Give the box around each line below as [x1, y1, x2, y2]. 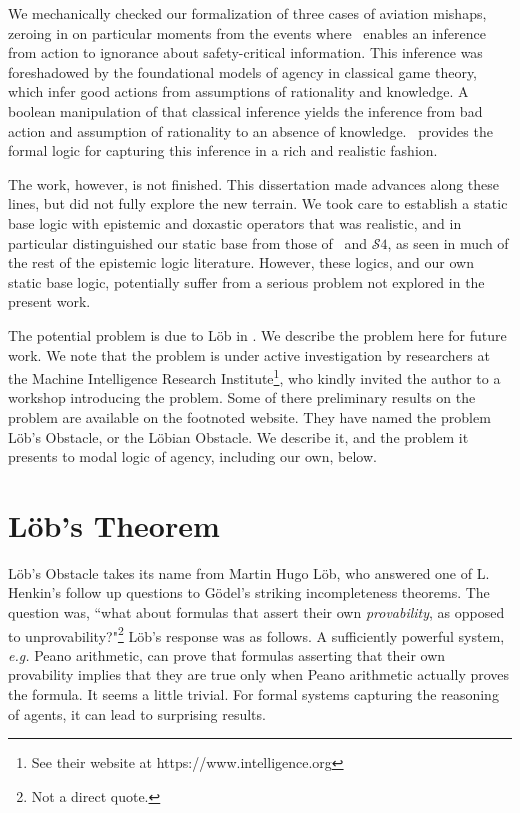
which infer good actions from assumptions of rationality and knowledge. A [8, 81, 469, 102]
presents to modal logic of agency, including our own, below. [8, 446, 377, 467]
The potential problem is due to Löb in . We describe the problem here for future [8, 324, 507, 345]
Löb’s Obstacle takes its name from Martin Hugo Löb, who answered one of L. [8, 562, 490, 583]
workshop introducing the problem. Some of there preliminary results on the [8, 387, 476, 408]
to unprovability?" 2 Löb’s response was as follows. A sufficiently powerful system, [8, 622, 505, 646]
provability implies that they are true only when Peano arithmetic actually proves [8, 664, 510, 685]
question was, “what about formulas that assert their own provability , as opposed [8, 602, 505, 623]
